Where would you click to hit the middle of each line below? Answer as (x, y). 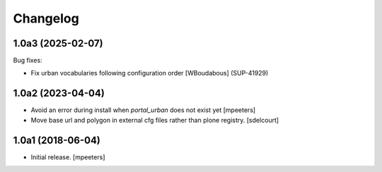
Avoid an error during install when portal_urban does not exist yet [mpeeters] (143, 110)
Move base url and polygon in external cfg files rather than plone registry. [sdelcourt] (155, 120)
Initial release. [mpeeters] (68, 157)
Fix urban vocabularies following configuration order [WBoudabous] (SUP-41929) (150, 73)
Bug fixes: (28, 61)
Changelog (46, 18)
